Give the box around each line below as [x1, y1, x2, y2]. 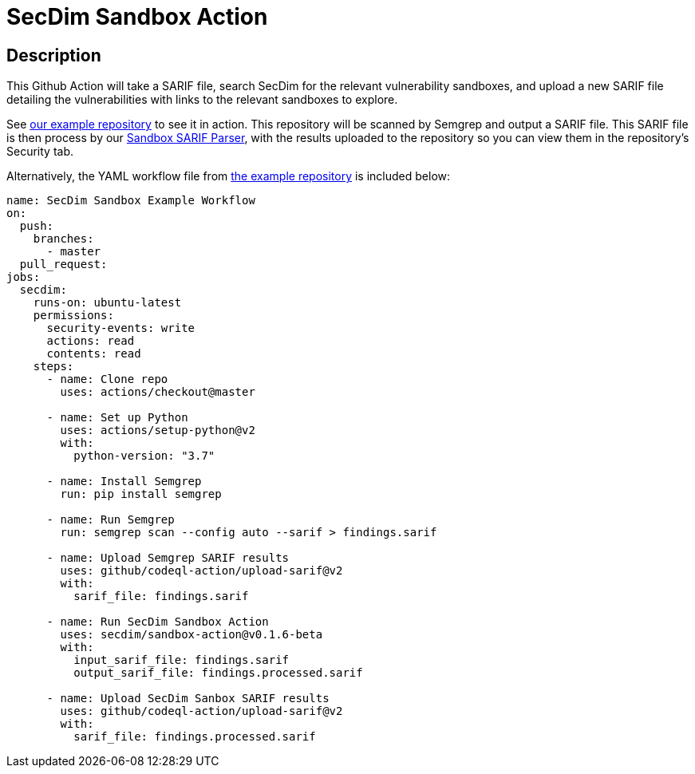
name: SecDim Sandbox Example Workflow [6, 194, 255, 207]
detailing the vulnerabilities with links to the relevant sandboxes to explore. [6, 93, 398, 107]
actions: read [46, 334, 135, 348]
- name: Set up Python [46, 411, 188, 425]
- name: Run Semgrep [46, 513, 175, 527]
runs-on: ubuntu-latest [33, 296, 182, 310]
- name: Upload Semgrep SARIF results [46, 551, 290, 565]
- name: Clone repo [46, 373, 168, 386]
